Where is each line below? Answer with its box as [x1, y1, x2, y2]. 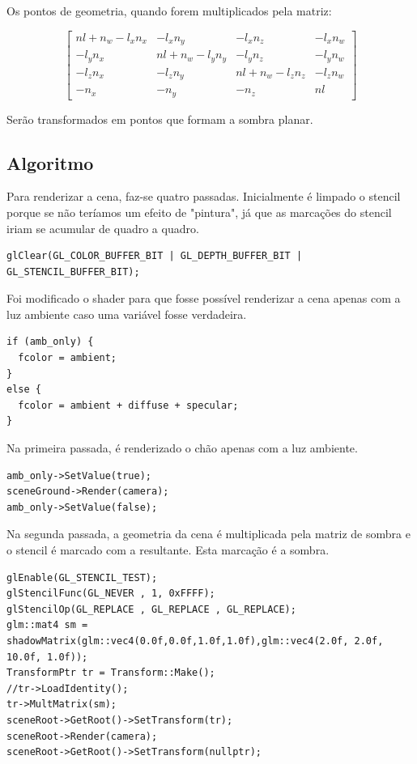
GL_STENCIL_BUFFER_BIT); [6, 265, 140, 278]
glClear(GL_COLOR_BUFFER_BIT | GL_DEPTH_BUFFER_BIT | [6, 250, 303, 262]
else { [6, 384, 41, 396]
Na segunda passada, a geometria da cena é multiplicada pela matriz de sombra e [6, 525, 411, 542]
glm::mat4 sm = [6, 619, 88, 631]
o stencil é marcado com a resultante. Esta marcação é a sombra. [6, 541, 330, 558]
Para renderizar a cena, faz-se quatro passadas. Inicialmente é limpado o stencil [6, 188, 401, 205]
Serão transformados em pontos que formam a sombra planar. [6, 110, 313, 127]
